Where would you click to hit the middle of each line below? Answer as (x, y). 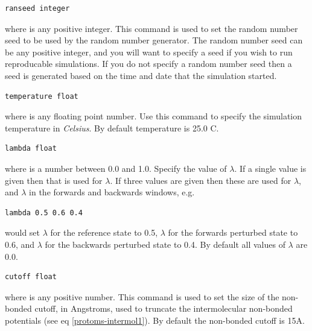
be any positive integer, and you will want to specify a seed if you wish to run (149, 52)
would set (23, 232)
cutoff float (31, 277)
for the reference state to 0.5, (104, 232)
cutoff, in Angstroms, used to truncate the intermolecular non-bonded (164, 308)
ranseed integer (37, 8)
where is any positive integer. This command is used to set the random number (151, 28)
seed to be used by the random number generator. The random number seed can (154, 40)
